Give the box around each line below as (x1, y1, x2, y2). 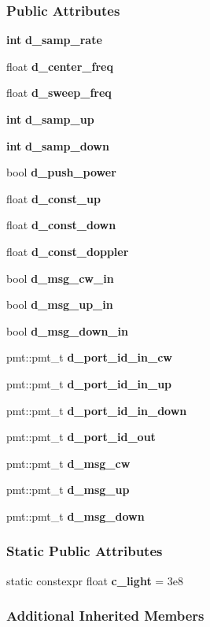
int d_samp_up (6, 111, 94, 127)
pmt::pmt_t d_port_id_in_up (6, 375, 172, 391)
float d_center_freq (6, 58, 113, 74)
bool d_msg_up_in (6, 296, 113, 313)
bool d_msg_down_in (6, 322, 128, 339)
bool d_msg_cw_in (6, 269, 114, 286)
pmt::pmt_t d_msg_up (6, 481, 130, 498)
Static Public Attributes (6, 541, 163, 561)
